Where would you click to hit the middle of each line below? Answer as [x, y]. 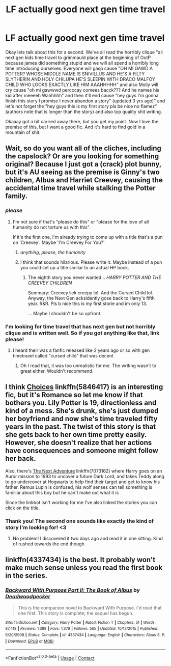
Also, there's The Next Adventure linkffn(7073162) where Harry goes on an [84, 471]
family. [17, 196]
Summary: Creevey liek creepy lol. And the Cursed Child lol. [91, 293]
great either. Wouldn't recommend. [57, 371]
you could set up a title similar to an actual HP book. [75, 267]
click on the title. [23, 508]
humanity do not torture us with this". [51, 227]
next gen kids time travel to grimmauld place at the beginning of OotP [78, 58]
